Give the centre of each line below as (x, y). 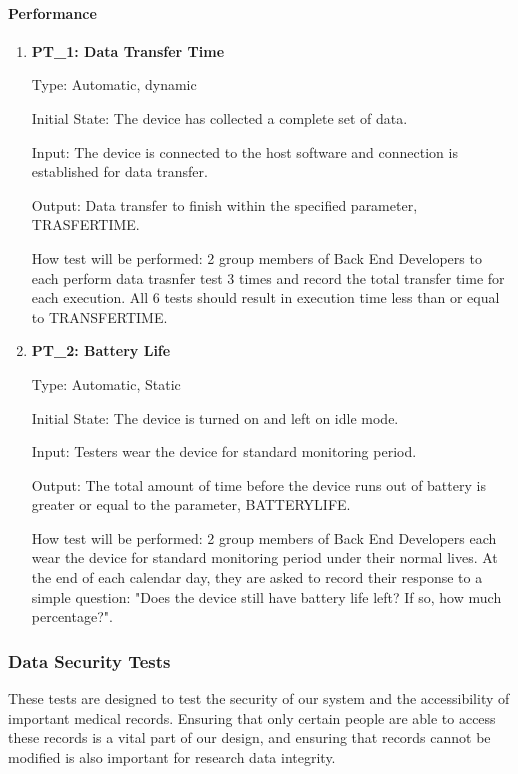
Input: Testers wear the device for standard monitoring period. (224, 451)
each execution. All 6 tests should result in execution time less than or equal (265, 297)
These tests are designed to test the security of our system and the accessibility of (259, 698)
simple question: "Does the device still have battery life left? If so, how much (266, 596)
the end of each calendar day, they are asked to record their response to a (257, 577)
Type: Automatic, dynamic (114, 84)
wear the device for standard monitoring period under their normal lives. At (264, 557)
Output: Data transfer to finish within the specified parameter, (224, 204)
